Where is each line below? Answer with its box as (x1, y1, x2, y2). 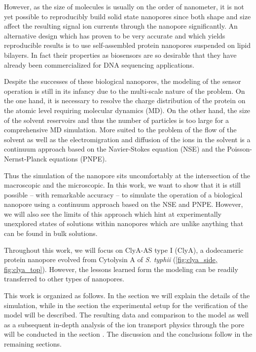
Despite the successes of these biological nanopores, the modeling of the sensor (4, 76, 241, 86)
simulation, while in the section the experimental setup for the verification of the (4, 300, 248, 310)
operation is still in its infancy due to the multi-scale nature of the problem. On (4, 85, 245, 96)
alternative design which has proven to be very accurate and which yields (4, 30, 225, 40)
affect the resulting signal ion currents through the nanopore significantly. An (4, 21, 238, 31)
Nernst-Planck (4, 153, 47, 163)
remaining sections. (4, 339, 62, 349)
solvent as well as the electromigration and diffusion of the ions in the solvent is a (4, 134, 251, 144)
